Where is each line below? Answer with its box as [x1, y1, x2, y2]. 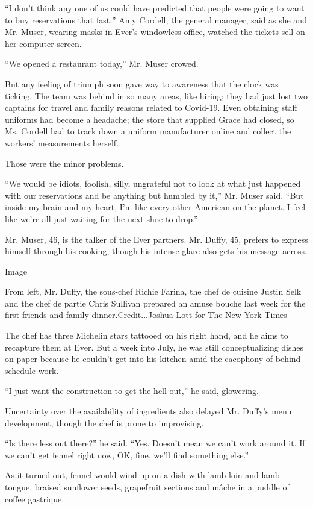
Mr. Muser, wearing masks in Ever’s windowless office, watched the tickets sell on [5, 25, 305, 38]
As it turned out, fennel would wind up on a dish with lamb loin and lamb [5, 469, 280, 481]
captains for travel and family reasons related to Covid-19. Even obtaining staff [5, 101, 297, 114]
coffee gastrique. [5, 492, 64, 505]
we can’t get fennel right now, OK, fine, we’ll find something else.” [5, 448, 249, 461]
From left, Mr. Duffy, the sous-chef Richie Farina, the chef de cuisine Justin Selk [5, 285, 302, 298]
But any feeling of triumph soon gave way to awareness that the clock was [5, 77, 279, 90]
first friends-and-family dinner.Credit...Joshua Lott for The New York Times [5, 308, 287, 321]
